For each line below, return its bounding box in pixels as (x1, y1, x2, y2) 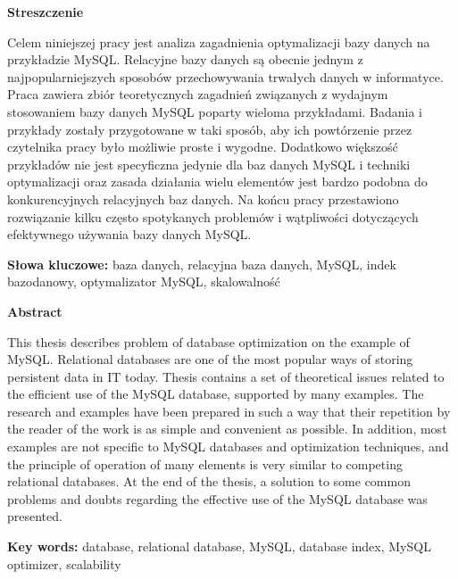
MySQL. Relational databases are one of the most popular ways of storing (7, 350, 413, 368)
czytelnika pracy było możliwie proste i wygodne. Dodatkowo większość (7, 137, 398, 156)
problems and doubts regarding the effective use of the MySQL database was (7, 489, 428, 508)
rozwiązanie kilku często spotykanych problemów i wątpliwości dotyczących (7, 207, 419, 226)
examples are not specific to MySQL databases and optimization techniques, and (7, 437, 449, 456)
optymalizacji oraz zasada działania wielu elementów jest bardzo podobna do (7, 172, 428, 191)
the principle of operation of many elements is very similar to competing (7, 454, 403, 473)
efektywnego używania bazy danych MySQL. (7, 225, 252, 244)
